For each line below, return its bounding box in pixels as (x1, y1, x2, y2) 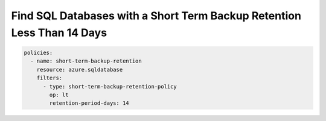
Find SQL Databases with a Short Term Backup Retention (11, 9, 302, 22)
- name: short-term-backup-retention (30, 58, 142, 64)
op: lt (49, 91, 69, 98)
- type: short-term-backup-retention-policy (43, 83, 177, 90)
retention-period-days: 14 (49, 100, 129, 107)
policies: (24, 49, 53, 56)
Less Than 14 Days (11, 26, 107, 39)
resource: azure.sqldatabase (36, 66, 123, 73)
